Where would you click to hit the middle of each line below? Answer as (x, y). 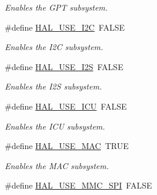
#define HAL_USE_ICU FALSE (66, 106)
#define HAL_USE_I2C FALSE (65, 27)
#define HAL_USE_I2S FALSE (64, 66)
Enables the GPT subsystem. (56, 7)
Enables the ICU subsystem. (55, 126)
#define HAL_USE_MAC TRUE (67, 146)
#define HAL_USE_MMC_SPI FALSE (78, 185)
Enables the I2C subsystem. (54, 47)
